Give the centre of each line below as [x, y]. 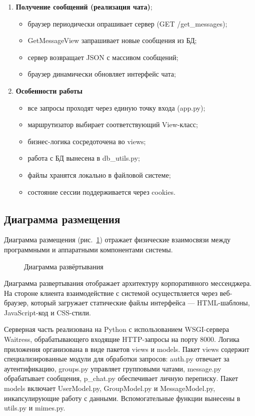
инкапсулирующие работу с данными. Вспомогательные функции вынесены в [122, 398]
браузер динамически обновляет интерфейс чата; [102, 74]
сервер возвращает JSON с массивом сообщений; [103, 57]
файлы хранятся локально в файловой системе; [99, 174]
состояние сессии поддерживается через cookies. [101, 191]
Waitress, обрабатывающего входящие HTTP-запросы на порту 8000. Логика [122, 339]
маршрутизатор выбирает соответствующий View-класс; [113, 124]
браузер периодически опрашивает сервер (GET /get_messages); [127, 23]
